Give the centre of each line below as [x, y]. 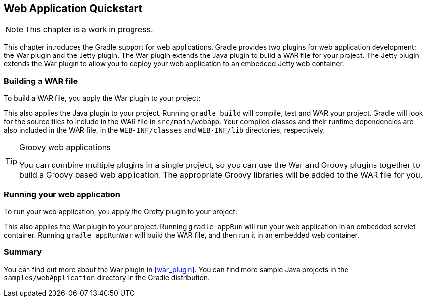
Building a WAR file [41, 81]
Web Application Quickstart [73, 9]
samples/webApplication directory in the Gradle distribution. [107, 277]
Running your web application [62, 194]
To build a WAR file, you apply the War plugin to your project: [102, 98]
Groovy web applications [65, 148]
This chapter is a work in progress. [89, 30]
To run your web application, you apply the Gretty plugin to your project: [120, 211]
